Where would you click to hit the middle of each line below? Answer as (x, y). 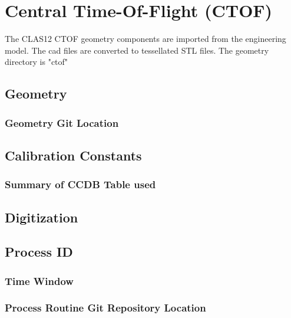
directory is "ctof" (37, 62)
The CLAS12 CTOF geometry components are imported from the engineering (145, 39)
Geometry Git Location (62, 122)
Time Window (39, 281)
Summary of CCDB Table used (80, 184)
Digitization (42, 217)
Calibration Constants (73, 155)
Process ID (39, 252)
